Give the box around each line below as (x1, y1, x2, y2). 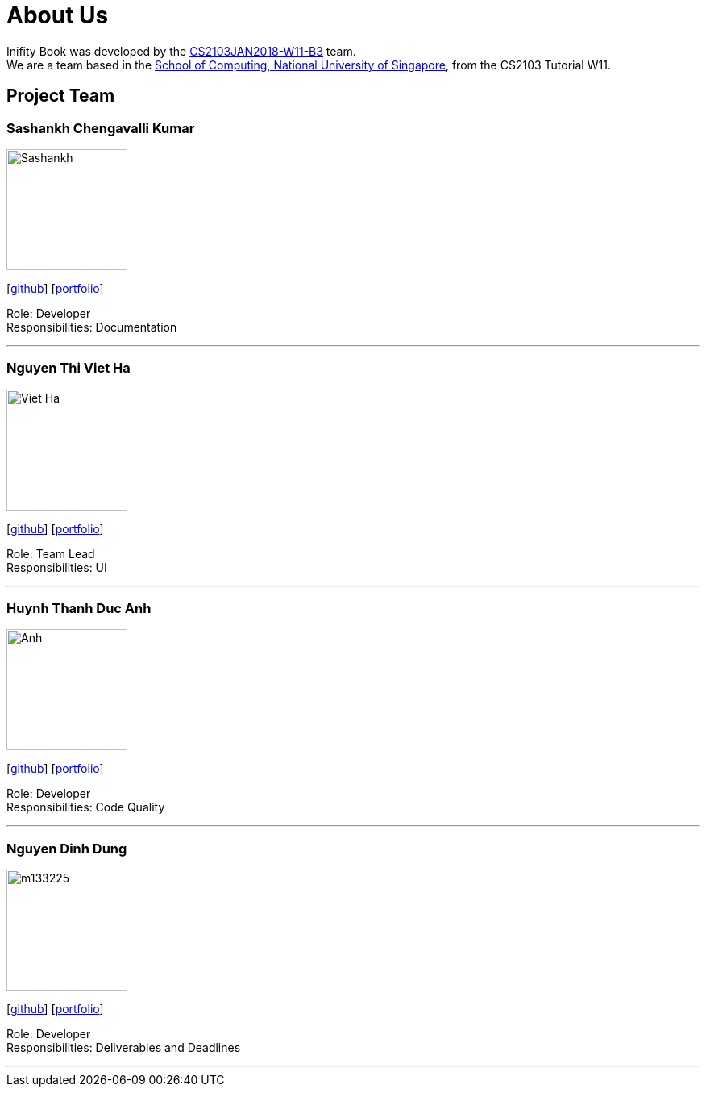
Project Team (6, 86, 115, 106)
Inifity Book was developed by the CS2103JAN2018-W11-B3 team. (6, 44, 356, 58)
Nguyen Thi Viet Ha (6, 360, 131, 377)
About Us (6, 2, 109, 29)
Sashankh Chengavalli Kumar (6, 119, 195, 136)
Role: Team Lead (6, 546, 95, 561)
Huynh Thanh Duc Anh (6, 600, 152, 617)
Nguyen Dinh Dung (6, 840, 127, 857)
